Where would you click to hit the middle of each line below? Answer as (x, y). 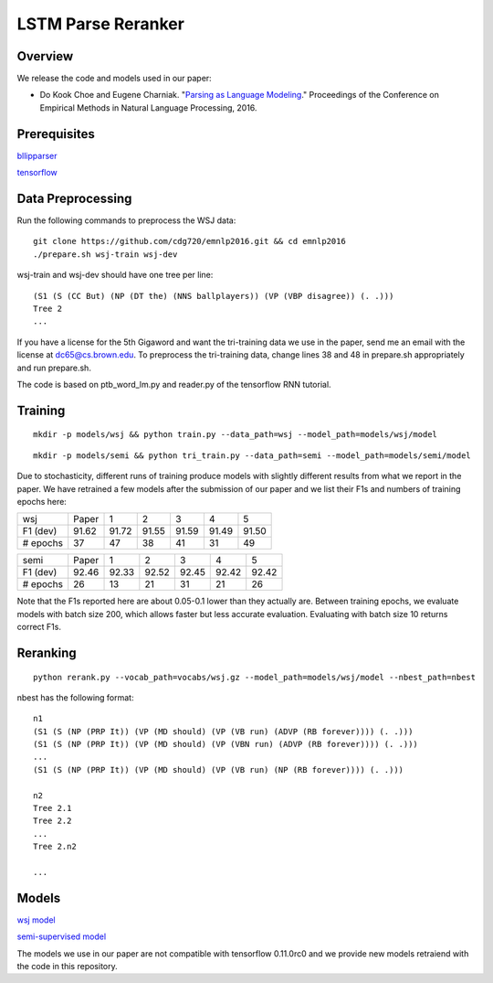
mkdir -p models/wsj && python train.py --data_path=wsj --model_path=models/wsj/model (236, 435)
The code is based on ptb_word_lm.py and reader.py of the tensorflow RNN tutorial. (174, 384)
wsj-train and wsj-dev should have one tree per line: (115, 275)
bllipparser (37, 155)
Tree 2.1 (52, 808)
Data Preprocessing (74, 198)
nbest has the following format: (75, 697)
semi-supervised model (62, 936)
